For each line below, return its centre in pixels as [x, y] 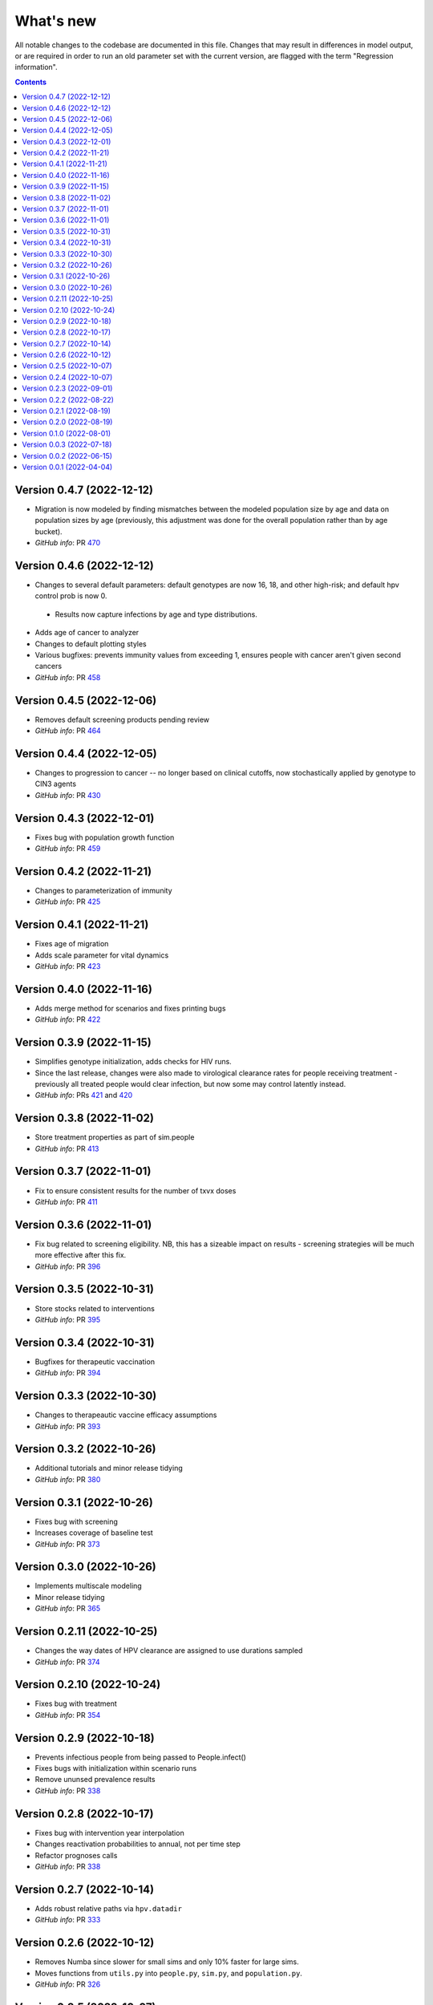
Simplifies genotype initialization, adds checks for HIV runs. [133, 1062]
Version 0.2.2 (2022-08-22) [68, 399]
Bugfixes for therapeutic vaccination [95, 1361]
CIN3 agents [55, 784]
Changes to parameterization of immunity [103, 890]
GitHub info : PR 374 [67, 1662]
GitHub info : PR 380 [68, 1479]
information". [36, 67]
